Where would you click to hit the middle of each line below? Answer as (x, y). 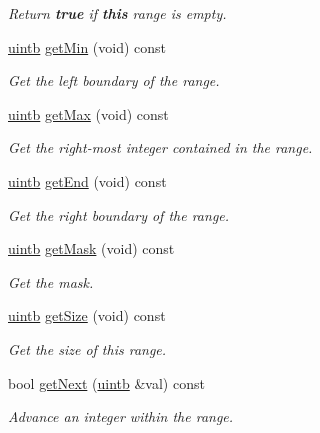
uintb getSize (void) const (87, 315)
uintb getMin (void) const (87, 46)
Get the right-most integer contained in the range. (160, 147)
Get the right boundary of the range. (119, 214)
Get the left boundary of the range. (114, 80)
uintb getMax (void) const (88, 113)
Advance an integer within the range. (121, 416)
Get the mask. (51, 281)
